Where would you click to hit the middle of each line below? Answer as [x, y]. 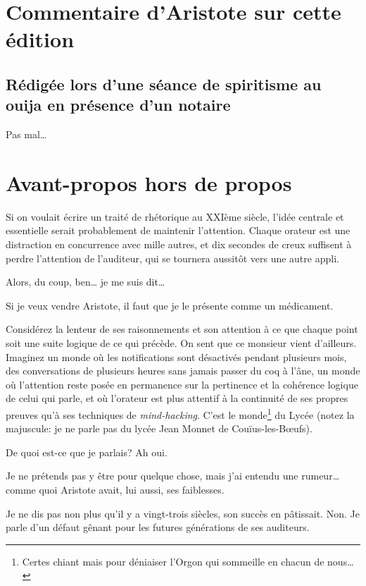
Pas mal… [26, 134]
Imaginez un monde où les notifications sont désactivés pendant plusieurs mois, [176, 356]
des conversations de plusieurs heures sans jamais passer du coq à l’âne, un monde [183, 371]
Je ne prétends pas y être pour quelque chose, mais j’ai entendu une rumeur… [173, 476]
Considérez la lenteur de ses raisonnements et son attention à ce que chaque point [182, 329]
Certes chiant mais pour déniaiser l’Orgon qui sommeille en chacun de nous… [188, 561]
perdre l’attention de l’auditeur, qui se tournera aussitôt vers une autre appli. [172, 258]
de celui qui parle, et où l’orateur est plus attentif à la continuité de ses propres [177, 398]
